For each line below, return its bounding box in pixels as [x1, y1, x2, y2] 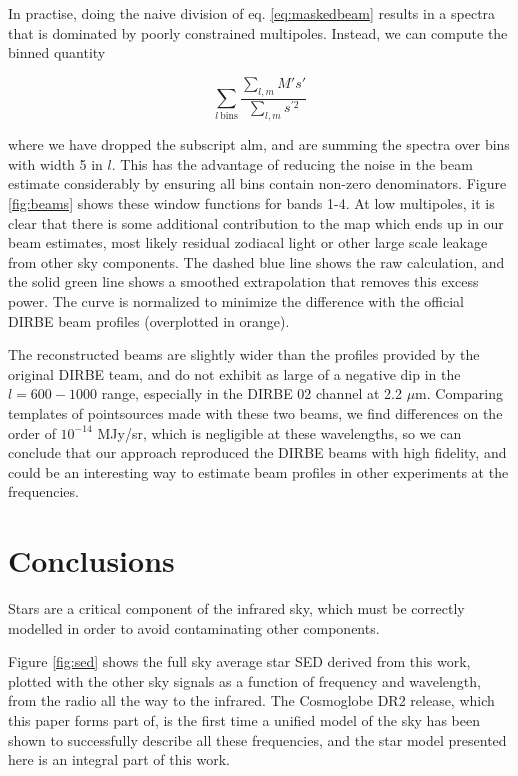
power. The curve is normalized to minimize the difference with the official [8, 291, 464, 312]
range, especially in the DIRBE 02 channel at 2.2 [101, 383, 402, 404]
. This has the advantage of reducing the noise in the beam [111, 153, 473, 174]
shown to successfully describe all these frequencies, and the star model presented [8, 729, 507, 750]
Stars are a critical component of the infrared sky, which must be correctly [8, 598, 465, 619]
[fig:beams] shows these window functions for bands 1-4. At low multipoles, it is [8, 193, 495, 214]
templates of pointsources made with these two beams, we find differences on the [8, 403, 503, 423]
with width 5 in [8, 153, 103, 174]
